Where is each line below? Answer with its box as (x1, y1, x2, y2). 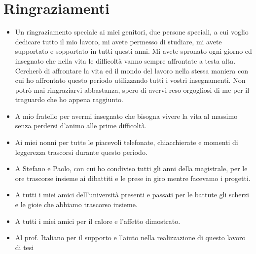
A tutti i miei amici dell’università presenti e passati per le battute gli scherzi (15, 189, 249, 200)
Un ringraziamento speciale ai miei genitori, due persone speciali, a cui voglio (15, 27, 249, 37)
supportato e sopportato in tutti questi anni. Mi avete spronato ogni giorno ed (15, 46, 252, 56)
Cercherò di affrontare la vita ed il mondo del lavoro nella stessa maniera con (15, 65, 248, 75)
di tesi (15, 242, 34, 252)
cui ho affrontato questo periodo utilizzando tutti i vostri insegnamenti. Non (15, 75, 246, 85)
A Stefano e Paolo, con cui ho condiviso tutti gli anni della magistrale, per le (15, 163, 248, 174)
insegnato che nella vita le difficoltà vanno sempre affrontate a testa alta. (15, 55, 236, 66)
